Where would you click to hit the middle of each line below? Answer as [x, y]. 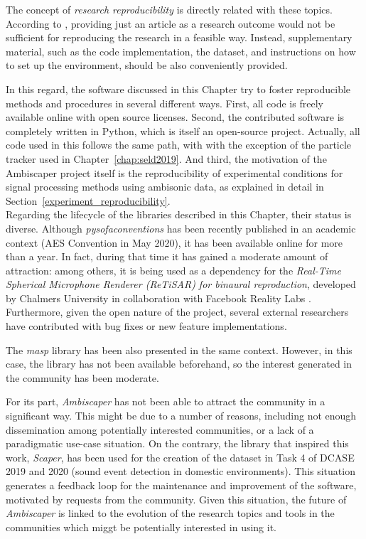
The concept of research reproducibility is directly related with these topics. [169, 9]
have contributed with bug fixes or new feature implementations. [146, 326]
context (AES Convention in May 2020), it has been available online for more [174, 242]
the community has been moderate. [82, 377]
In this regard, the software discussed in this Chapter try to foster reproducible [178, 89]
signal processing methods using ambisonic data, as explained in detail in [165, 187]
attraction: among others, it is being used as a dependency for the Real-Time [173, 270]
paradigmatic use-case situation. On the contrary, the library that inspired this [177, 443]
